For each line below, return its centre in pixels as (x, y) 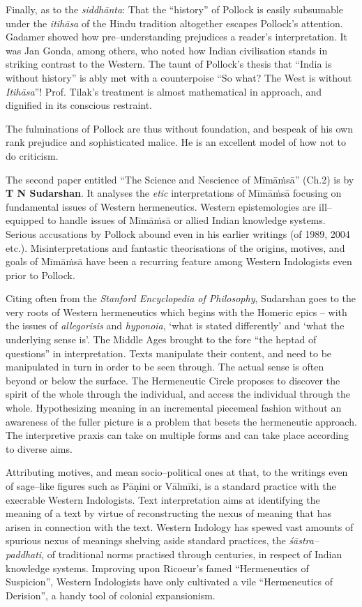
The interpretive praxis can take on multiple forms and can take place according (177, 435)
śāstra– (304, 540)
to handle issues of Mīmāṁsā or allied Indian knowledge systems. (186, 220)
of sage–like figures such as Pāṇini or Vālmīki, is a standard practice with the (171, 486)
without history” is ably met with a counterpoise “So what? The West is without (179, 77)
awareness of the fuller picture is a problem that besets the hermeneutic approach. (181, 421)
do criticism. (32, 155)
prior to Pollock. (40, 275)
